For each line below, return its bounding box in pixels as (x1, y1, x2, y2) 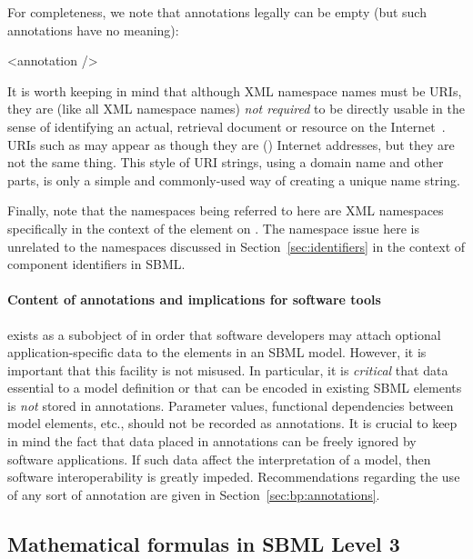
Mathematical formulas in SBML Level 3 (7, 529, 400, 557)
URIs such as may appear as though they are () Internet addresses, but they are (7, 135, 455, 154)
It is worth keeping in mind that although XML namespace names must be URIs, (7, 81, 462, 100)
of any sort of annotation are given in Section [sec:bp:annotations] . (7, 484, 380, 504)
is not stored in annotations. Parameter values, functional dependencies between (7, 395, 454, 414)
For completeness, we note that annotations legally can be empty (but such (7, 3, 427, 21)
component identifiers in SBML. (7, 255, 186, 274)
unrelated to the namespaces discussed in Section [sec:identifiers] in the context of (7, 236, 466, 255)
